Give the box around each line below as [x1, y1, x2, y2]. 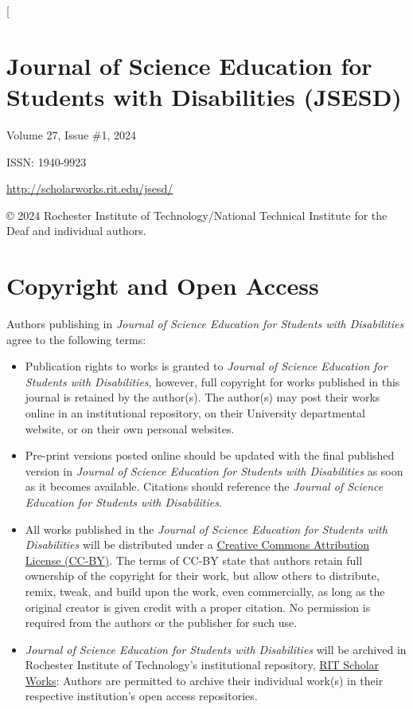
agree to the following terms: [6, 331, 146, 347]
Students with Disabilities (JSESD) [6, 80, 402, 112]
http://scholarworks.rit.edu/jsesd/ [6, 180, 173, 197]
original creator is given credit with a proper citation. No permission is [25, 598, 371, 615]
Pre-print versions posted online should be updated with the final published [25, 447, 395, 464]
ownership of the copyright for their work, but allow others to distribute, [25, 567, 380, 584]
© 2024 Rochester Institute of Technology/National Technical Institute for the [6, 206, 388, 223]
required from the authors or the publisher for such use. [25, 614, 298, 631]
